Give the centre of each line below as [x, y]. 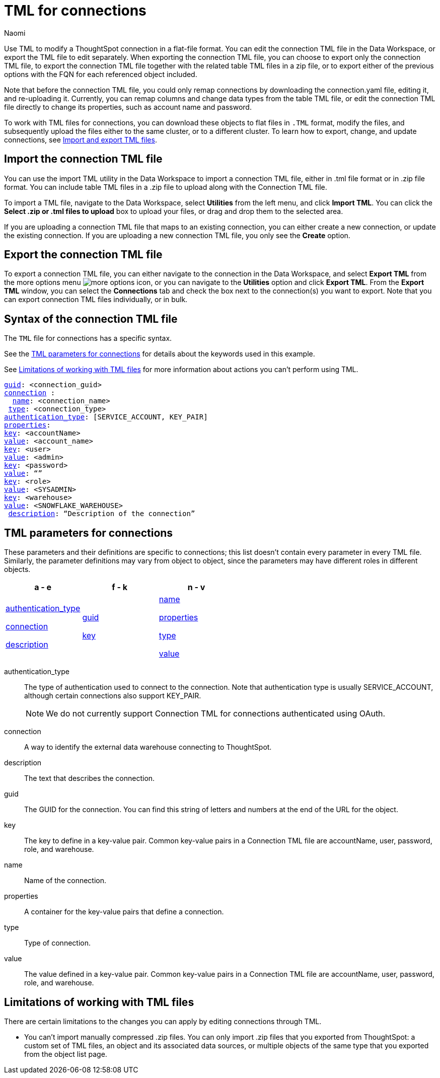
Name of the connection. [65, 881]
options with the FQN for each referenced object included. [101, 74]
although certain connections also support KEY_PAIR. [113, 696]
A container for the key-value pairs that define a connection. [124, 912]
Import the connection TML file [83, 159]
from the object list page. [66, 1054]
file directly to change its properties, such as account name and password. [128, 107]
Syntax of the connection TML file [91, 319]
